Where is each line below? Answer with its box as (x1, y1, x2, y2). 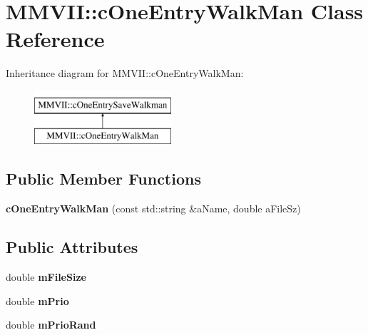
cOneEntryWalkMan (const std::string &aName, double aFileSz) (6, 201, 301, 216)
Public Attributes (6, 236, 138, 258)
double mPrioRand (6, 317, 96, 332)
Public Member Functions (6, 167, 201, 190)
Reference (6, 24, 105, 53)
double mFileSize (6, 269, 86, 284)
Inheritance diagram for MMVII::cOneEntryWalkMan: (6, 66, 244, 81)
